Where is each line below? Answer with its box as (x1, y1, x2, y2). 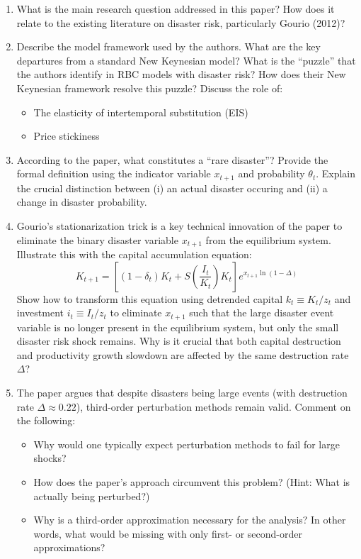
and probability (238, 166, 305, 181)
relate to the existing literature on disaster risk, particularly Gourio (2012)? (16, 15, 345, 30)
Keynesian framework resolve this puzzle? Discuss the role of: (16, 80, 283, 95)
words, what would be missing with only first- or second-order (33, 526, 302, 541)
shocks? (33, 450, 67, 465)
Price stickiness (33, 128, 100, 143)
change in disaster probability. (16, 194, 147, 209)
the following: (16, 413, 76, 428)
